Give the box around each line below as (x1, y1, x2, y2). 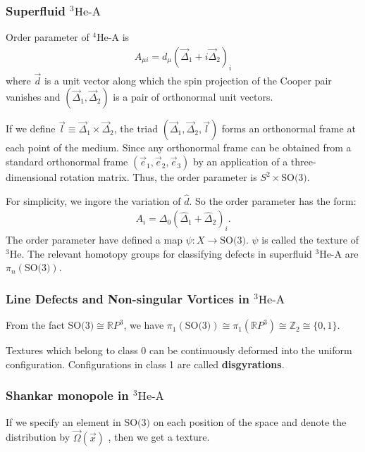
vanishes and (6, 89, 61, 104)
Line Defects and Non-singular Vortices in (6, 289, 249, 307)
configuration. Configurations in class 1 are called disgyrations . (6, 356, 285, 371)
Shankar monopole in (6, 387, 129, 404)
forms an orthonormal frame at (221, 121, 356, 136)
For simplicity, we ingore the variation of (6, 193, 181, 208)
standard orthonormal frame (6, 154, 128, 169)
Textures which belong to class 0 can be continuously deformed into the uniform (6, 343, 352, 358)
